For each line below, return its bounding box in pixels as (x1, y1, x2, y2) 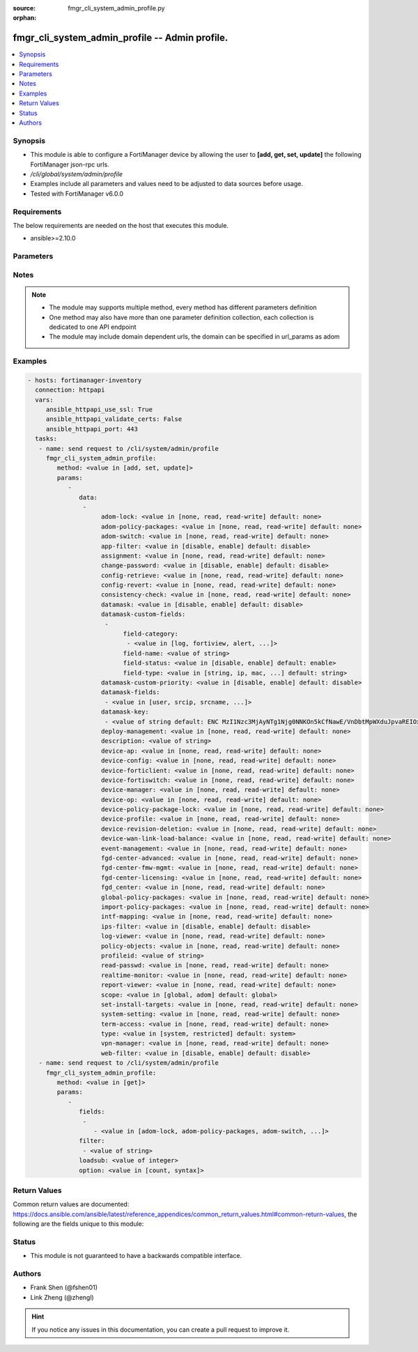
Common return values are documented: (13, 1200, 130, 1208)
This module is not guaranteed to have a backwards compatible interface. (30, 1252, 242, 1260)
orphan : (13, 14, 37, 22)
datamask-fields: (101, 689, 160, 696)
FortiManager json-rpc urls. (30, 160, 109, 169)
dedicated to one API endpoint (49, 323, 137, 331)
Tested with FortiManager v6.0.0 (30, 189, 124, 198)
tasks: (35, 435, 58, 443)
